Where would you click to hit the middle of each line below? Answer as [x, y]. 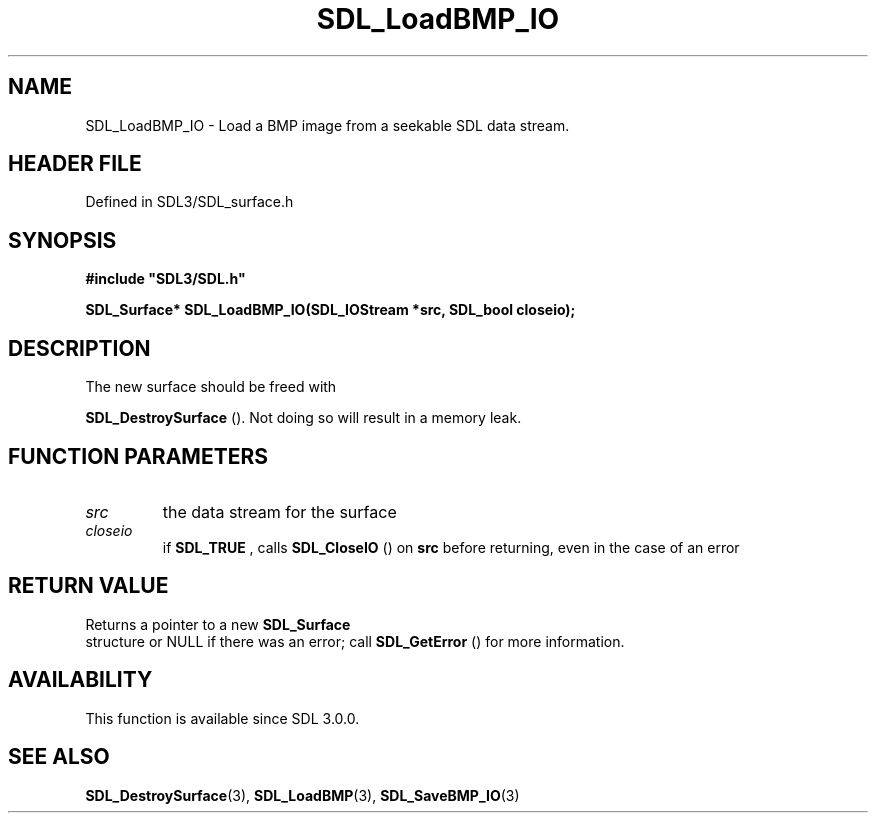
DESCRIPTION [79, 348]
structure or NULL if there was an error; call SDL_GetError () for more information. [355, 641]
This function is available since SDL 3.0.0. [222, 718]
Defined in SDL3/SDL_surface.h [189, 202]
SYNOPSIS [62, 240]
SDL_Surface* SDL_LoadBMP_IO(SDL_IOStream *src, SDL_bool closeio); [330, 310]
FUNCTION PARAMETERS [138, 456]
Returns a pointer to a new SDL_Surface [218, 624]
